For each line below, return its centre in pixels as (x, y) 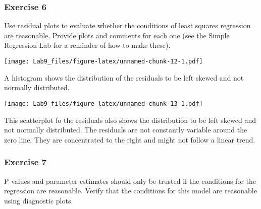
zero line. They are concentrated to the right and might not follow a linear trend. (130, 139)
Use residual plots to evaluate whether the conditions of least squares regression (127, 25)
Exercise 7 (25, 162)
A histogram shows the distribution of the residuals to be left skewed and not (124, 77)
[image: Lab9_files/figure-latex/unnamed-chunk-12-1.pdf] (103, 61)
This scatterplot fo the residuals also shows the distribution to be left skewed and (130, 120)
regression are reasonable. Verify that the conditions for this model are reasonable (130, 191)
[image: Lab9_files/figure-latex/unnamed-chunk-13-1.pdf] (103, 103)
